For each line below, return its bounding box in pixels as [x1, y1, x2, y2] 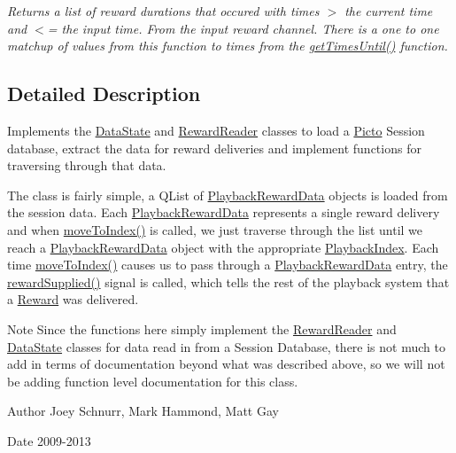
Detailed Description [7, 80, 201, 107]
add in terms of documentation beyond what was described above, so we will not [7, 355, 445, 373]
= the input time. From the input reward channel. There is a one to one [47, 19, 439, 37]
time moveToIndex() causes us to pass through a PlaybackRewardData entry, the [7, 255, 448, 274]
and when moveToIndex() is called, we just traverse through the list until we [7, 220, 423, 238]
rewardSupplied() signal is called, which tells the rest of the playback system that [7, 272, 450, 291]
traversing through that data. [7, 156, 166, 175]
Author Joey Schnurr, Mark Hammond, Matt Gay [7, 402, 279, 420]
